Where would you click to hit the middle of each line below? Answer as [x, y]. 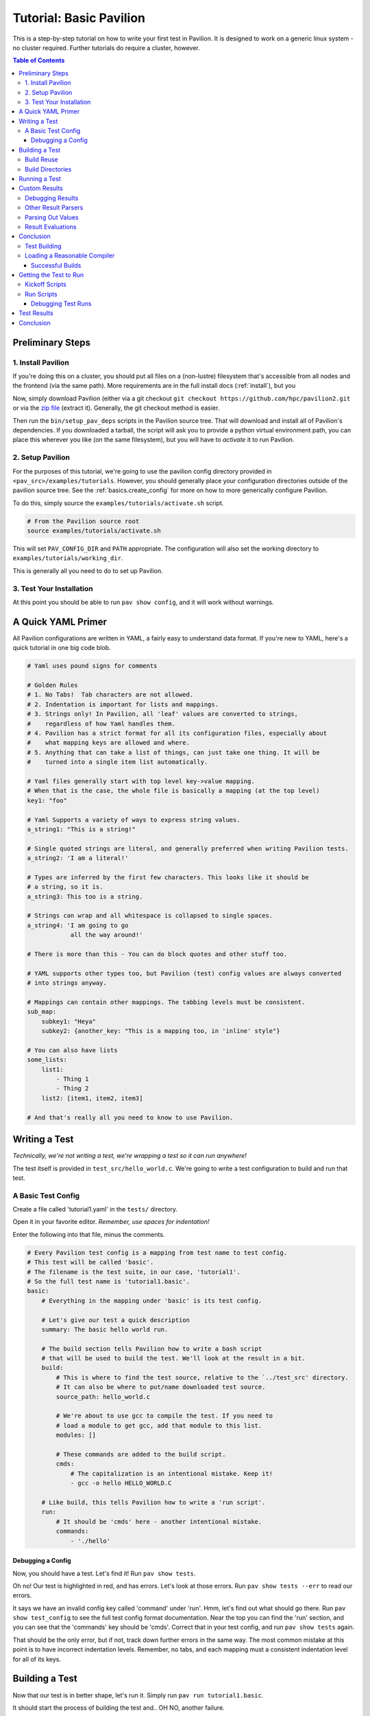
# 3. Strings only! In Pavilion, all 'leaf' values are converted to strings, [162, 714]
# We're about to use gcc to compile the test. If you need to [164, 1416]
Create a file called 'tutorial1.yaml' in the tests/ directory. [95, 1209]
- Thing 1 [72, 1079]
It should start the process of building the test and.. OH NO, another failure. [119, 1707]
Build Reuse [41, 160]
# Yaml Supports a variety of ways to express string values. [134, 820]
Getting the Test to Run [51, 275]
